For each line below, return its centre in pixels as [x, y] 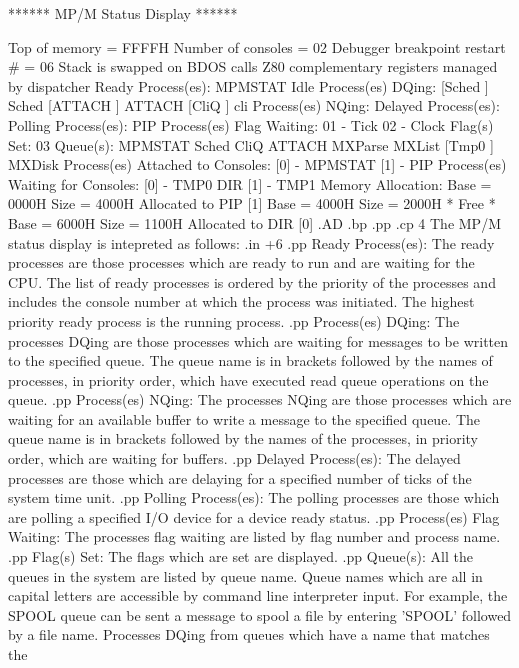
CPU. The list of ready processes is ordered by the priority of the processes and [252, 281]
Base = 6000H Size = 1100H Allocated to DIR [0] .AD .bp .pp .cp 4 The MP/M [254, 222]
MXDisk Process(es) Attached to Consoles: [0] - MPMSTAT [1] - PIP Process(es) [257, 164]
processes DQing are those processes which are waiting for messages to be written [258, 340]
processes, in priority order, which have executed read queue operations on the [248, 379]
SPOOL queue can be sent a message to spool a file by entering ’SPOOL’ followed [260, 614]
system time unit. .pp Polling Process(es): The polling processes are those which [254, 497]
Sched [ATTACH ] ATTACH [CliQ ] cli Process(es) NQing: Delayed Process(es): [254, 105]
